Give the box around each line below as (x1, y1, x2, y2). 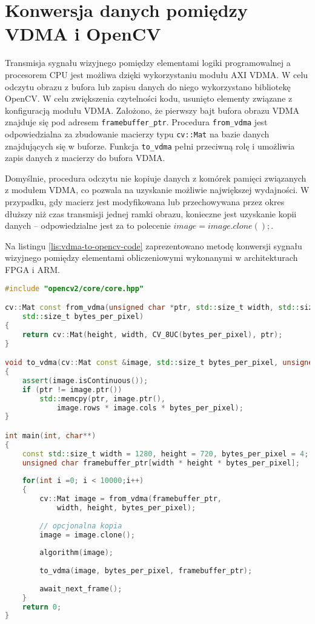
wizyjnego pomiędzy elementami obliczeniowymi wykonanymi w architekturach (5, 251, 298, 264)
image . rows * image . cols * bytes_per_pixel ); (56, 403, 244, 412)
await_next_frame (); (39, 584, 122, 593)
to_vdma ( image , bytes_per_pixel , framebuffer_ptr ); (39, 567, 253, 576)
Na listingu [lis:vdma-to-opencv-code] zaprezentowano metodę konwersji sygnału (5, 239, 302, 252)
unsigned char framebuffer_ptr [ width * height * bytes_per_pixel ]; (22, 458, 300, 467)
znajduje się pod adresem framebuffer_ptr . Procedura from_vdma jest (5, 116, 268, 128)
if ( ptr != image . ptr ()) (22, 385, 122, 394)
